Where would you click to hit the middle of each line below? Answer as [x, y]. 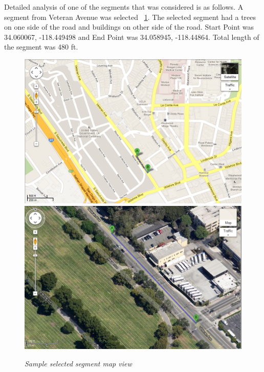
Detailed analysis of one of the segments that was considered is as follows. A [124, 7]
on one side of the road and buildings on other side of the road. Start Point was [129, 27]
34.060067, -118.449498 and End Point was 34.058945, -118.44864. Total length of [132, 37]
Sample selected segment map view [78, 363]
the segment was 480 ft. [41, 47]
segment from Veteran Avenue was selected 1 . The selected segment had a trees [130, 17]
